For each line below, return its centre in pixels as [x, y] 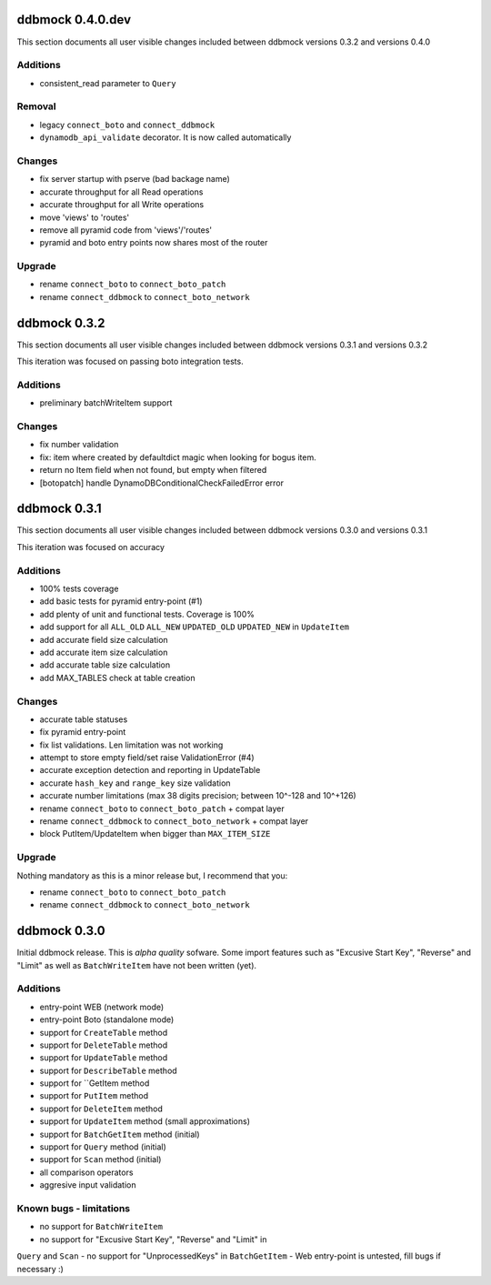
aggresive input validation [88, 1185]
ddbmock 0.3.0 [61, 931]
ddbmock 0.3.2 [61, 323]
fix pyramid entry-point [83, 732]
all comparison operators [86, 1172]
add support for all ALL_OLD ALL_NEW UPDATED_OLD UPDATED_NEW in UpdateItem [195, 627]
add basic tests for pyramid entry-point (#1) [121, 601]
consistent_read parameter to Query [108, 83]
